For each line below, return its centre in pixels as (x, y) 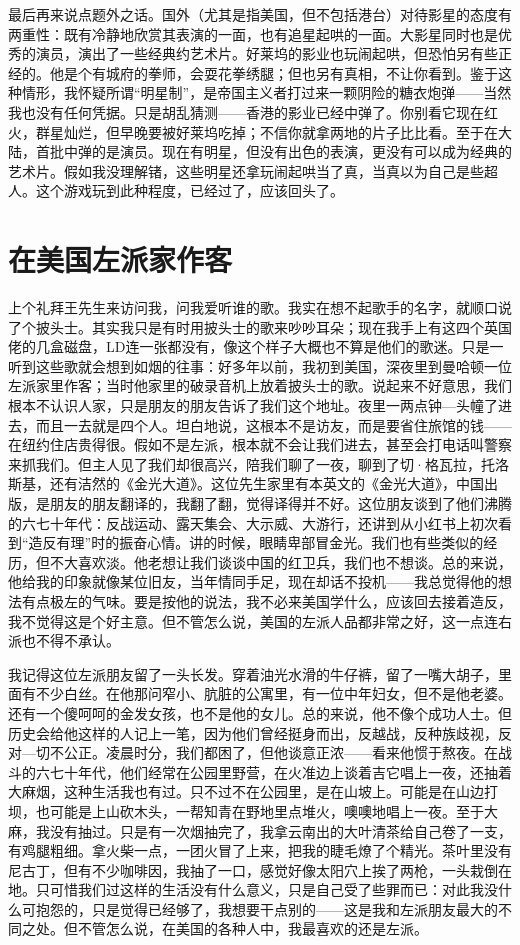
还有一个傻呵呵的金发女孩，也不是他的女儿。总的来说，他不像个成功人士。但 (260, 712)
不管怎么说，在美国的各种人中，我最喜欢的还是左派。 (252, 928)
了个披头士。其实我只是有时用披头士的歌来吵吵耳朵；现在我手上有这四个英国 (260, 326)
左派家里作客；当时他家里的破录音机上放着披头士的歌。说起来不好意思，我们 (260, 385)
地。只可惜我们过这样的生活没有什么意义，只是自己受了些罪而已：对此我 (246, 889)
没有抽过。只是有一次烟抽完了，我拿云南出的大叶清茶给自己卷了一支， (280, 830)
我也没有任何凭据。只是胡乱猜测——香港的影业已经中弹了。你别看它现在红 (253, 111)
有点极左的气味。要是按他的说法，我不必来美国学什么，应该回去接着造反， (266, 600)
